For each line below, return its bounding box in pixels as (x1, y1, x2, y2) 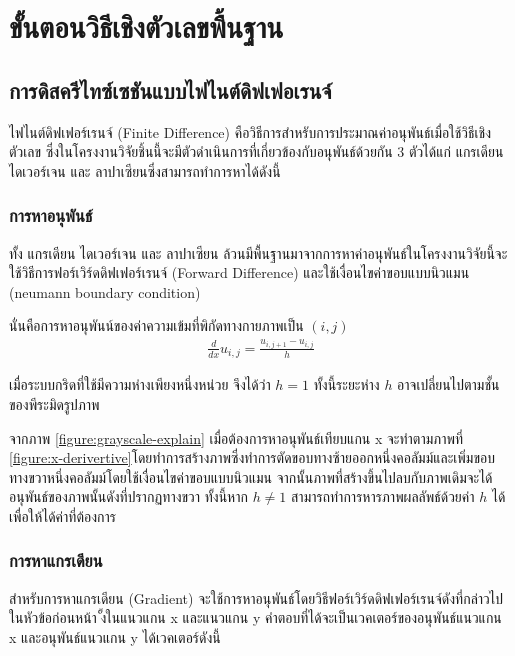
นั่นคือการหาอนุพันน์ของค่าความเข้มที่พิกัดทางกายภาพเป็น (9, 315, 304, 336)
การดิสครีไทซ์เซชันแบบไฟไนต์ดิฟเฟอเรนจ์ (9, 74, 332, 105)
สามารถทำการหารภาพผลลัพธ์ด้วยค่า (291, 486, 475, 507)
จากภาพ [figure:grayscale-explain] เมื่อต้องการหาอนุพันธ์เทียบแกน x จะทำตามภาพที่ (9, 427, 464, 448)
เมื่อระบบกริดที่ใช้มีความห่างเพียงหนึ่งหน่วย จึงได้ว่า (9, 374, 271, 395)
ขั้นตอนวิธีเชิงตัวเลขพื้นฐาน (9, 6, 284, 47)
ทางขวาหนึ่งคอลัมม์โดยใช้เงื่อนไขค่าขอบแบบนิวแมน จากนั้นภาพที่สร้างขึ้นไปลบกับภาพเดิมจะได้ (9, 466, 493, 487)
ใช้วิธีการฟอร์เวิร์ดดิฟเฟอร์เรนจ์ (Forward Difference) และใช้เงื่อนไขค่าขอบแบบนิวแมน (9, 262, 470, 283)
